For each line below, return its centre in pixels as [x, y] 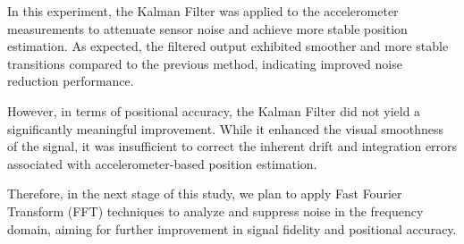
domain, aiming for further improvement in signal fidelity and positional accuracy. [232, 228]
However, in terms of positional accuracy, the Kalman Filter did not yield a [214, 110]
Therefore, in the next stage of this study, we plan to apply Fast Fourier [205, 194]
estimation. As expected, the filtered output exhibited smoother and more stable [228, 46]
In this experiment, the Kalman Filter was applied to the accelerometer [203, 11]
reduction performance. [71, 81]
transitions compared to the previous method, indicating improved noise [205, 63]
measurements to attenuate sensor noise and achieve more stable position [207, 28]
